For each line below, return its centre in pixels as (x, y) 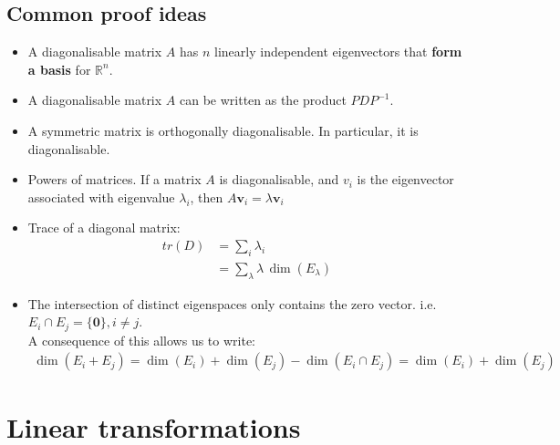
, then (207, 197)
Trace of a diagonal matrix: (104, 228)
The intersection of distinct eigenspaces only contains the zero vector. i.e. (232, 303)
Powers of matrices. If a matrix (114, 179)
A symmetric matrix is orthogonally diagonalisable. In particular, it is (223, 130)
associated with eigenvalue (101, 197)
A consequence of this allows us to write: (141, 340)
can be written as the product (263, 100)
